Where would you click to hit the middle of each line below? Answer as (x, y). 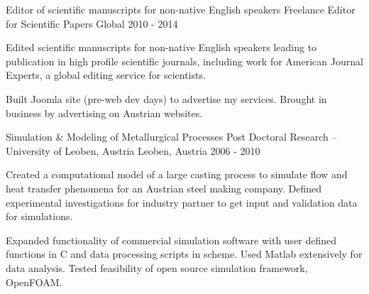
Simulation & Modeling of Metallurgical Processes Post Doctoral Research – (171, 137)
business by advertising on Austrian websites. (104, 113)
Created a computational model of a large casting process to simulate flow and (177, 174)
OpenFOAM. (34, 282)
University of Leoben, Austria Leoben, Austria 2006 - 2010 (133, 150)
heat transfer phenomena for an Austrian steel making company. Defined (164, 188)
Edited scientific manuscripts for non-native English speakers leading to (161, 47)
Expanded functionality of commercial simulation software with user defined (171, 240)
